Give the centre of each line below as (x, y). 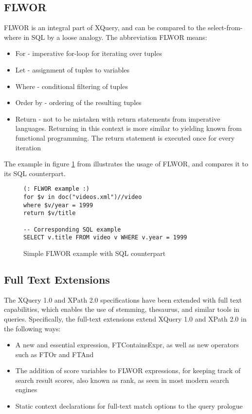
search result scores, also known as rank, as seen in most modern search (122, 380)
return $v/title (50, 213)
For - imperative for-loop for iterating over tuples (89, 53)
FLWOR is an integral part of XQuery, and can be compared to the (105, 27)
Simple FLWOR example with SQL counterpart (95, 253)
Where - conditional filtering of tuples (72, 86)
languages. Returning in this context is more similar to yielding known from (128, 128)
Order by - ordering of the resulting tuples (78, 102)
